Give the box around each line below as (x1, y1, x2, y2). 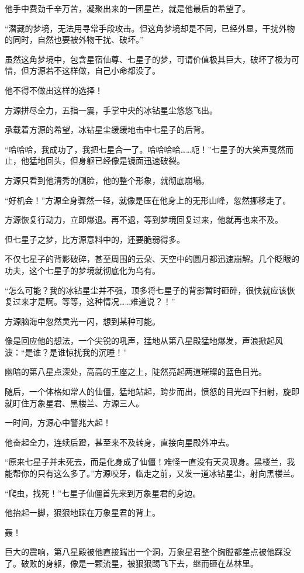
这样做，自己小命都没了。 (61, 64, 160, 77)
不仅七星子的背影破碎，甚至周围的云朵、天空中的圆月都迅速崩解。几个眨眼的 (5, 253, 299, 265)
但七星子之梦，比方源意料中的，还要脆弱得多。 (5, 233, 185, 245)
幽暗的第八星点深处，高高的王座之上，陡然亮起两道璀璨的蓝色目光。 (5, 365, 267, 378)
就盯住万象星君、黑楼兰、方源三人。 (5, 396, 144, 409)
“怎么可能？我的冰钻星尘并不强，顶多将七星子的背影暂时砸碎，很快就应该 (5, 284, 287, 296)
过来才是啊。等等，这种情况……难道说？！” (12, 295, 175, 308)
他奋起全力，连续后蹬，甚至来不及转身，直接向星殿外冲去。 (5, 436, 234, 448)
